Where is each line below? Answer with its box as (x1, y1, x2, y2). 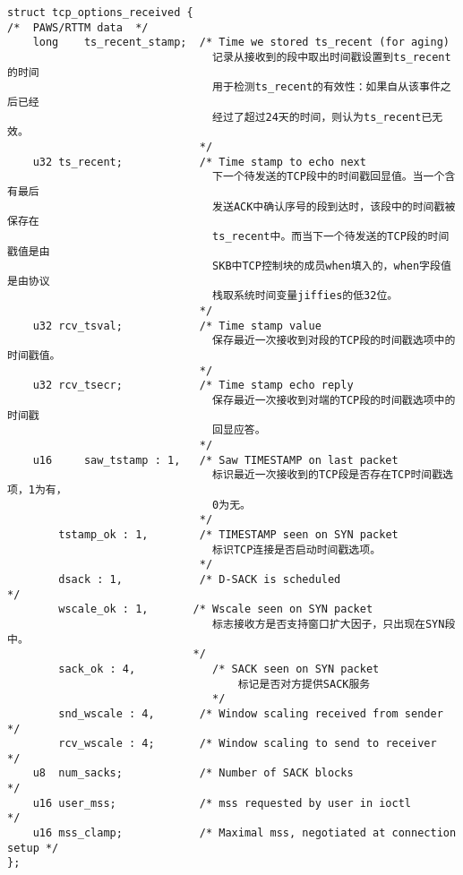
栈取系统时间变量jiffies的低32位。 (212, 289, 399, 303)
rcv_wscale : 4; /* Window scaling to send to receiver (58, 737, 437, 751)
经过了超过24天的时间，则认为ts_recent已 (212, 110, 433, 124)
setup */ (7, 841, 59, 854)
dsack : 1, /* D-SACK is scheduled (58, 572, 341, 586)
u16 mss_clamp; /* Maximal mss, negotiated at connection (32, 827, 457, 840)
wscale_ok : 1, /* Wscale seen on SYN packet (58, 603, 373, 616)
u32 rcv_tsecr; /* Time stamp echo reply (32, 379, 354, 392)
